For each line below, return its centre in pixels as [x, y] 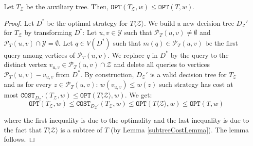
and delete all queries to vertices [162, 64]
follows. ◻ [19, 139]
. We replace [126, 55]
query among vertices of [39, 55]
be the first [222, 42]
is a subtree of [81, 129]
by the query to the [199, 55]
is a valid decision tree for [188, 74]
